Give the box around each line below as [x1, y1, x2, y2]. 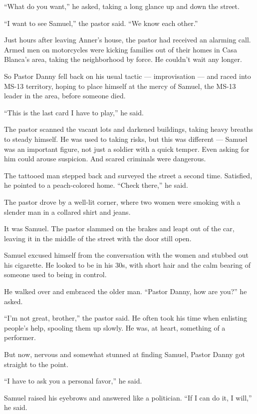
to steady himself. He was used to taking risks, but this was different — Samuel [4, 133, 248, 144]
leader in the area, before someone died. [4, 90, 126, 101]
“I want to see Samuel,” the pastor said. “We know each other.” [4, 17, 198, 28]
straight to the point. [4, 359, 68, 369]
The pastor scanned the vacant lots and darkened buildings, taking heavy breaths [4, 124, 254, 134]
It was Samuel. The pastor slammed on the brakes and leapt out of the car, [4, 223, 235, 234]
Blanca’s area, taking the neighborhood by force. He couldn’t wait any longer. [4, 54, 242, 64]
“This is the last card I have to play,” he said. [4, 107, 144, 117]
